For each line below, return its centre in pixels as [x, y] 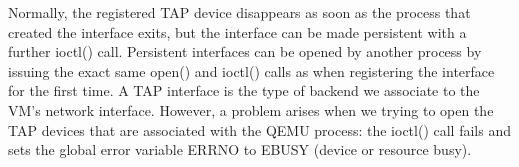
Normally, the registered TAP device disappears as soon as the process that [239, 12]
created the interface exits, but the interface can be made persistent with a [237, 31]
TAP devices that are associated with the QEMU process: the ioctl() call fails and [259, 129]
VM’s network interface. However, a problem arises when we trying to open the [251, 109]
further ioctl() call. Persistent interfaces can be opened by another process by [245, 51]
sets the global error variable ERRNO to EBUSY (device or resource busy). [240, 149]
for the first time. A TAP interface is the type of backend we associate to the [244, 90]
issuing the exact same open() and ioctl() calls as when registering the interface [251, 70]
